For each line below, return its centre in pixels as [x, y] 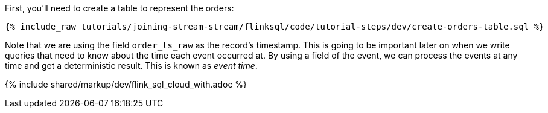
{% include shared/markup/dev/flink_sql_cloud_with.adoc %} [126, 84]
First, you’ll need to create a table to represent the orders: [119, 8]
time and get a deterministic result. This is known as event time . [131, 66]
